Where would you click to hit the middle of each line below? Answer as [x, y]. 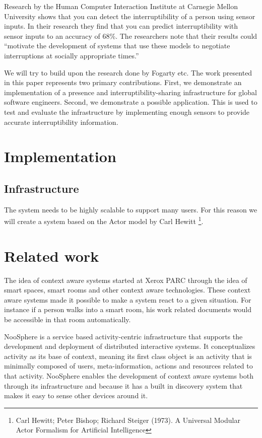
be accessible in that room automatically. [68, 319]
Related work [52, 255]
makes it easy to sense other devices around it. [76, 395]
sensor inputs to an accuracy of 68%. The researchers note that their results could [131, 35]
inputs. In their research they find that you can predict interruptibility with [121, 26]
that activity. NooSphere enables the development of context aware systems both [129, 376]
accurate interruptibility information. [61, 122]
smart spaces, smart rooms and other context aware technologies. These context [127, 290]
